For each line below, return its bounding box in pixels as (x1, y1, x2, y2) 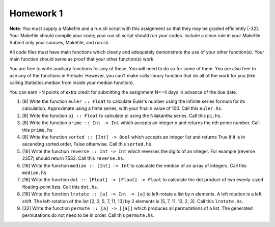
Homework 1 (9, 8, 63, 19)
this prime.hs (22, 127, 53, 133)
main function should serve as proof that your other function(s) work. (9, 56, 155, 62)
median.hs (22, 169, 47, 176)
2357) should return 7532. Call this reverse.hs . (22, 155, 125, 161)
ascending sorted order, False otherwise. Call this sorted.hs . (22, 141, 153, 147)
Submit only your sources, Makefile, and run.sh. (9, 40, 110, 46)
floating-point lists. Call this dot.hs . (22, 184, 99, 190)
